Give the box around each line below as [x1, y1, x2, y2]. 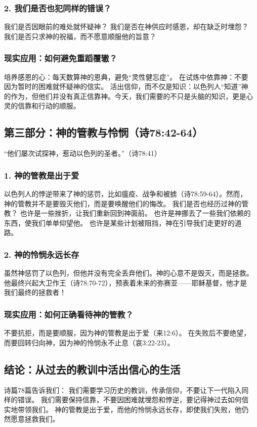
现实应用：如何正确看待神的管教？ [4, 308, 133, 320]
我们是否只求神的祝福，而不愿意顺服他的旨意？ [4, 31, 156, 41]
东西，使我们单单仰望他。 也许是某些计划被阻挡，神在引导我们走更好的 [4, 217, 235, 228]
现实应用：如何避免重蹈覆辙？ [4, 52, 118, 64]
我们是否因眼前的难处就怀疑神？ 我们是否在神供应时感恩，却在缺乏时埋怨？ [4, 21, 249, 32]
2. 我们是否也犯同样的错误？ [4, 1, 112, 14]
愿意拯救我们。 [10, 414, 59, 424]
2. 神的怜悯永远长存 [4, 248, 79, 260]
